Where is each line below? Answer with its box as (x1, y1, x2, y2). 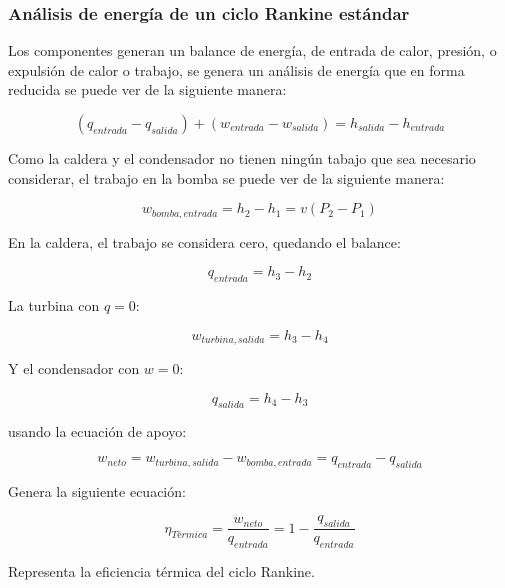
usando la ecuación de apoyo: (8, 421, 187, 442)
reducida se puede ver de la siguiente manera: (8, 79, 287, 100)
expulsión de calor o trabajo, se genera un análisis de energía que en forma (8, 59, 465, 80)
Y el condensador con (8, 358, 140, 379)
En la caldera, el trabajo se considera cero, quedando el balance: (8, 231, 401, 252)
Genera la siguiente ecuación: (8, 480, 186, 501)
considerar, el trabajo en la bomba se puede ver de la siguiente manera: (8, 167, 445, 188)
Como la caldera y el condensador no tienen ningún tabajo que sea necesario (8, 148, 476, 168)
